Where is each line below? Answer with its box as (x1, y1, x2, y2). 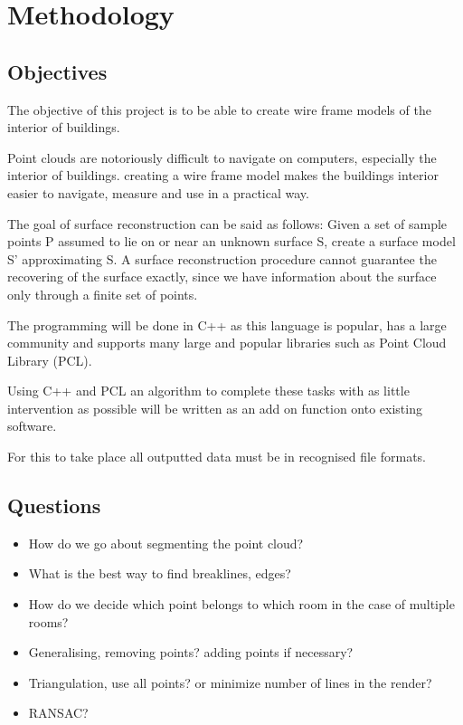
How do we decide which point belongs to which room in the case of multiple (28, 595, 455, 614)
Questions (7, 491, 101, 520)
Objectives (7, 57, 108, 85)
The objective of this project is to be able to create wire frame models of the (7, 100, 431, 119)
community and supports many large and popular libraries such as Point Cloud (7, 333, 447, 352)
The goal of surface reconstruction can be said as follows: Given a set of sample (7, 214, 448, 233)
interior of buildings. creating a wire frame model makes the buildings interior (7, 166, 439, 185)
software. (7, 416, 57, 435)
